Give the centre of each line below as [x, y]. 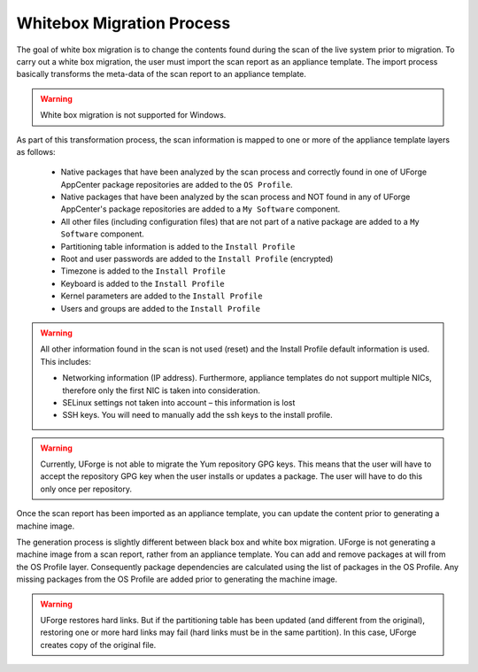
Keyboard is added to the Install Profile [143, 283]
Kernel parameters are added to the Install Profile [162, 296]
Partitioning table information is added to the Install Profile [178, 246]
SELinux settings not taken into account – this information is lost [179, 402]
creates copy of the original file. [98, 645]
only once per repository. [86, 489]
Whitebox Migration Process [123, 23]
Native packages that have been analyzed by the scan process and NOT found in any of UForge [235, 197]
